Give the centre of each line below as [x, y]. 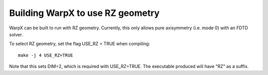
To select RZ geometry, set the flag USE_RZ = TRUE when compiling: [80, 44]
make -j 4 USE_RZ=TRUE [46, 55]
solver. [16, 34]
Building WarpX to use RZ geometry [84, 13]
